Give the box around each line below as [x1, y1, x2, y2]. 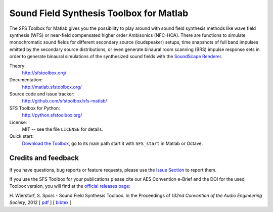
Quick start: [9, 133, 34, 139]
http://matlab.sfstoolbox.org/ [22, 84, 82, 90]
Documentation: [9, 77, 43, 83]
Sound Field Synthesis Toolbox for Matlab [9, 8, 189, 19]
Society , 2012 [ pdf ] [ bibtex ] [9, 199, 72, 205]
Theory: [9, 63, 26, 69]
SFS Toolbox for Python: [9, 105, 60, 111]
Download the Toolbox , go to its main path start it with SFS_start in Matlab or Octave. [22, 140, 203, 146]
